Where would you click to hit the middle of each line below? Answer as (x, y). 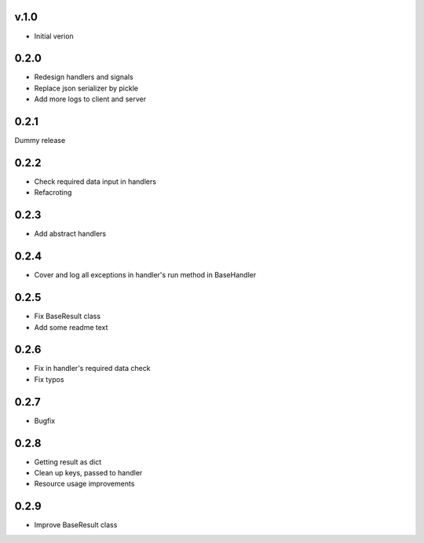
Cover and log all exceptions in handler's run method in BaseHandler (145, 275)
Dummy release (40, 141)
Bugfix (45, 420)
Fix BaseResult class (68, 316)
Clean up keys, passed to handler (88, 473)
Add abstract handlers (70, 234)
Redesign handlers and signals (84, 77)
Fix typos (49, 379)
